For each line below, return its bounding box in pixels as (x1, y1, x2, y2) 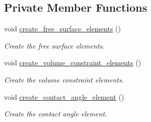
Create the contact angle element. (4, 108, 107, 119)
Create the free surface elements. (4, 40, 105, 51)
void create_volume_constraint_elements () (4, 57, 141, 68)
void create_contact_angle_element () (4, 91, 124, 102)
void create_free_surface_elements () (4, 23, 121, 34)
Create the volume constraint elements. (4, 74, 124, 85)
